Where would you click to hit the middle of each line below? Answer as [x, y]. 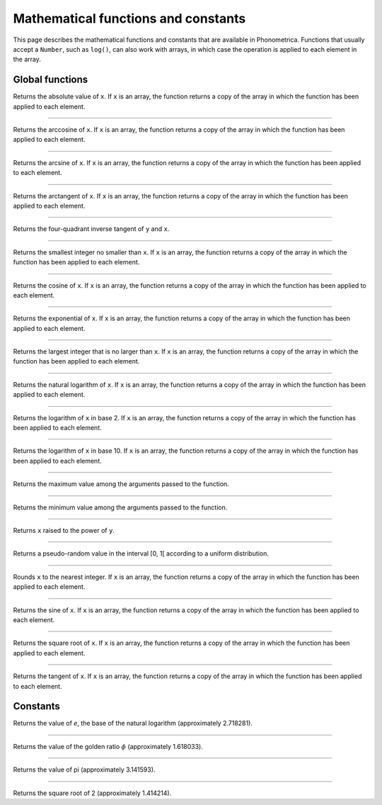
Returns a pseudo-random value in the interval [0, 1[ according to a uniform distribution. [141, 553]
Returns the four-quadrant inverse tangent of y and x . [91, 229]
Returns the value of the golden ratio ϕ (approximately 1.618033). [108, 746]
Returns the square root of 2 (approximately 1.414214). [92, 793]
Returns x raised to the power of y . [64, 530]
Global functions [51, 80]
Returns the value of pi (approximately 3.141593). [84, 770]
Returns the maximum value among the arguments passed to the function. [121, 484]
